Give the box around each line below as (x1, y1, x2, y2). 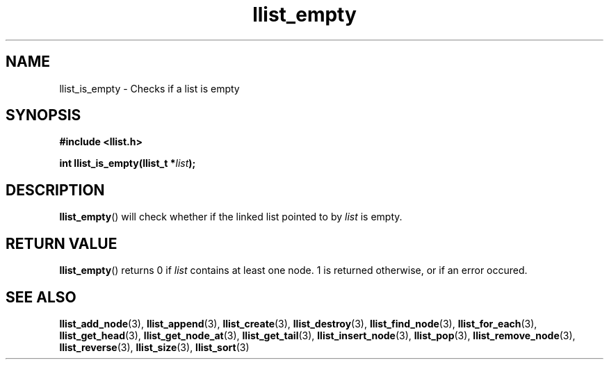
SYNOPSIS (6, 106, 81, 124)
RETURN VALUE (6, 234, 117, 252)
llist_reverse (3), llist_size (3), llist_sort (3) (59, 341, 250, 353)
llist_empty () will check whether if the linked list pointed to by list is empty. (59, 211, 403, 223)
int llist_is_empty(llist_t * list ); (59, 157, 196, 170)
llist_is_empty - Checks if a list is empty (59, 82, 240, 95)
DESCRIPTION (6, 181, 105, 199)
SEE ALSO (6, 288, 76, 306)
